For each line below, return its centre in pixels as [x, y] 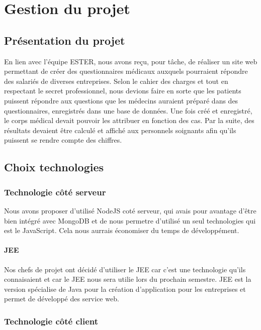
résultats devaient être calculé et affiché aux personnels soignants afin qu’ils [120, 130]
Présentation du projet [65, 40]
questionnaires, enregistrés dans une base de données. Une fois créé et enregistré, [128, 110]
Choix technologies [54, 167]
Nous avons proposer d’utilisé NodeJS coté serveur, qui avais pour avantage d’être [130, 210]
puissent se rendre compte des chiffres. [63, 140]
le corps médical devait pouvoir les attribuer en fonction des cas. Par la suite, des [129, 120]
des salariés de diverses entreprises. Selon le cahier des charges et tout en [116, 81]
